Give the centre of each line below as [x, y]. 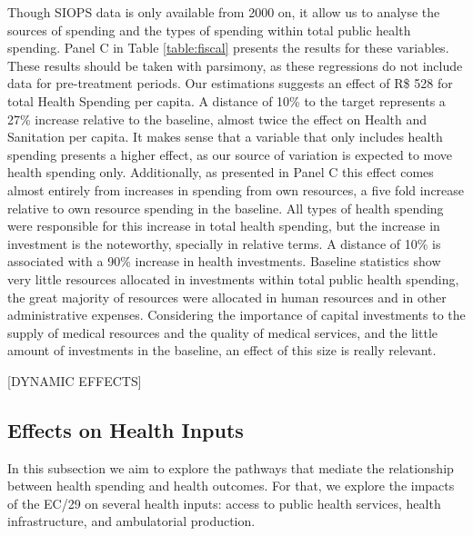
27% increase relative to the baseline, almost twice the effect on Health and [217, 119]
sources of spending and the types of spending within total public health [209, 30]
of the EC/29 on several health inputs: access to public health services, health [224, 503]
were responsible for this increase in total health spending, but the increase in [224, 226]
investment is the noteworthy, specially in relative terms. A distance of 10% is [224, 243]
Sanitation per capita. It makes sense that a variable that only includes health [225, 137]
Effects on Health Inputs [126, 429]
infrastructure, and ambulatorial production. [131, 521]
